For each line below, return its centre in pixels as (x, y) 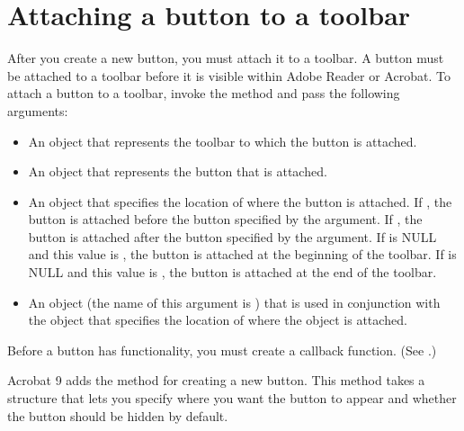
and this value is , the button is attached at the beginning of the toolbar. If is (242, 254)
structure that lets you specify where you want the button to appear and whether (232, 398)
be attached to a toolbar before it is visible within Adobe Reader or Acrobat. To (229, 75)
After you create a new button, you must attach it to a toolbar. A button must (226, 58)
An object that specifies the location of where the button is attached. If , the (240, 201)
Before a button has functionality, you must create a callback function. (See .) (222, 350)
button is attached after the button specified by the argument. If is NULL (232, 236)
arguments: (38, 110)
